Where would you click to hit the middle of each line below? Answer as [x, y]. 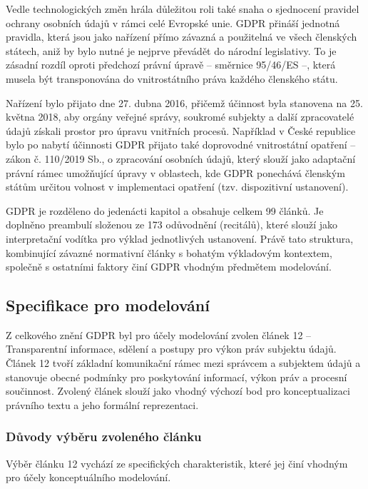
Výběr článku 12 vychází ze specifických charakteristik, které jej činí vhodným [177, 463]
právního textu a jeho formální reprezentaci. [102, 404]
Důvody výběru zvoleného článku [104, 437]
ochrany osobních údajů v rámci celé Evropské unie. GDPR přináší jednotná [173, 22]
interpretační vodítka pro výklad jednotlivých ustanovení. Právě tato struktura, [180, 238]
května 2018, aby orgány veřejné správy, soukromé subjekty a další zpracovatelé [180, 117]
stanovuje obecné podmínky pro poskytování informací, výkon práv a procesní [177, 377]
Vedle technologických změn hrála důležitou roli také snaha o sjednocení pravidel [183, 9]
